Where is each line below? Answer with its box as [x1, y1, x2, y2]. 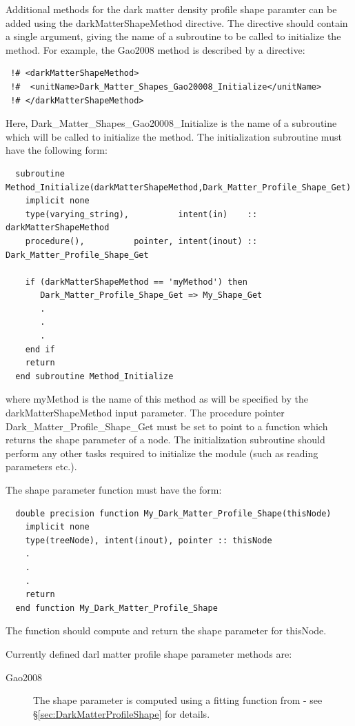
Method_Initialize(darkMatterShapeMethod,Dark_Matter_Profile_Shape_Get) [6, 182, 352, 192]
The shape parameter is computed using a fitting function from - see [33, 693, 323, 707]
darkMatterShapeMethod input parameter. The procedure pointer [6, 405, 285, 420]
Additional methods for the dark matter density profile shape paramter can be [6, 2, 337, 16]
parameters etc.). [6, 459, 77, 474]
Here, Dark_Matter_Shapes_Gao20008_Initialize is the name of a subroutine [6, 116, 337, 130]
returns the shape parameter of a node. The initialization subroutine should [6, 432, 325, 447]
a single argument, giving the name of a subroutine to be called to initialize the [6, 29, 341, 43]
